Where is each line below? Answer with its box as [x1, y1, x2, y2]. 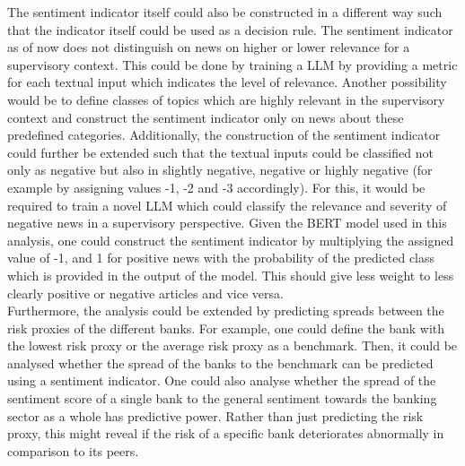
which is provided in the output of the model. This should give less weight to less [7, 265, 454, 284]
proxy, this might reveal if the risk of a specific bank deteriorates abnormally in [7, 424, 444, 443]
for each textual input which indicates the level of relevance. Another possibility [7, 73, 447, 91]
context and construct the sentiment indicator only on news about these [7, 108, 404, 126]
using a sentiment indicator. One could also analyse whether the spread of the [7, 371, 436, 390]
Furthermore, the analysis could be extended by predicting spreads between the [7, 301, 444, 320]
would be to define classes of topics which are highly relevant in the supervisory [7, 90, 445, 108]
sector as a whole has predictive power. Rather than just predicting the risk [7, 406, 424, 425]
